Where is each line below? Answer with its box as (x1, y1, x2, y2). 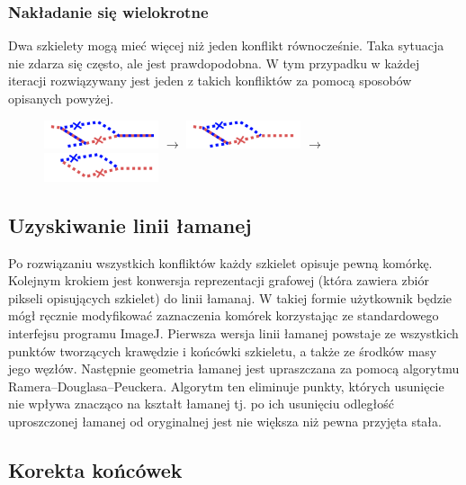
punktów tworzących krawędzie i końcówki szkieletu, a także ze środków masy (8, 341, 437, 360)
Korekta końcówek (8, 455, 183, 483)
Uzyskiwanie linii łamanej (8, 211, 252, 238)
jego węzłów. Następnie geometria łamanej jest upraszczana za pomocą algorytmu (8, 359, 460, 378)
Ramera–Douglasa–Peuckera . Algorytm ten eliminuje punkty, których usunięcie (8, 376, 444, 395)
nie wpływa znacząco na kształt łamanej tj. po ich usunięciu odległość (8, 394, 394, 413)
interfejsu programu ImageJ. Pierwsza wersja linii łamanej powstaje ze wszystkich (8, 323, 459, 342)
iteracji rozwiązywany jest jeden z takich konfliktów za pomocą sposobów (8, 71, 412, 90)
